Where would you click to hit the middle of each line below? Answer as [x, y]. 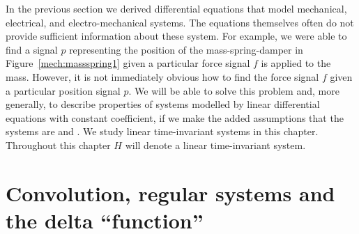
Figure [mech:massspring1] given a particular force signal [128, 63]
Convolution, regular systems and [170, 193]
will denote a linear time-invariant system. [215, 145]
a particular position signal [63, 90]
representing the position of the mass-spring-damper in [186, 49]
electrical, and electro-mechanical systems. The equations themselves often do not [180, 22]
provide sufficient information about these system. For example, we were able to [176, 36]
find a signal [32, 49]
